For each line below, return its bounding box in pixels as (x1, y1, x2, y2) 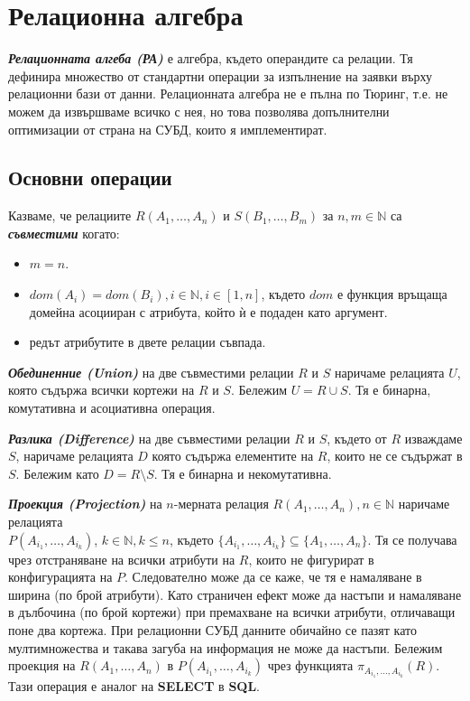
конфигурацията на (8, 567, 113, 586)
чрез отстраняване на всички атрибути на (8, 549, 235, 568)
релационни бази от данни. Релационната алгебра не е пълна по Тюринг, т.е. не (8, 84, 448, 103)
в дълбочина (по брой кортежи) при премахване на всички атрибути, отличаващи (8, 603, 456, 622)
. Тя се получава (367, 529, 457, 548)
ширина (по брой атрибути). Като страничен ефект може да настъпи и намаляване (8, 584, 462, 603)
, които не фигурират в (248, 549, 374, 568)
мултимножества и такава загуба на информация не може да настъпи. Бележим (8, 638, 443, 657)
